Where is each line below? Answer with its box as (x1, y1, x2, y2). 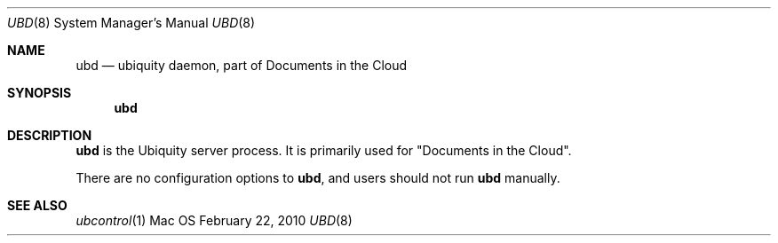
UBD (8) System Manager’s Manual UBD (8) (7, 15, 256, 30)
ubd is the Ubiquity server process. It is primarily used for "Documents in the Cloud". (75, 143, 572, 158)
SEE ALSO (7, 198, 67, 213)
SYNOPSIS (7, 85, 72, 100)
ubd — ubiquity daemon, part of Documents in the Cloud (75, 58, 408, 73)
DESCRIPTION (7, 128, 92, 143)
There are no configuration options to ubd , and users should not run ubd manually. (75, 170, 560, 185)
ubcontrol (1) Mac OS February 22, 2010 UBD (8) (75, 213, 353, 228)
